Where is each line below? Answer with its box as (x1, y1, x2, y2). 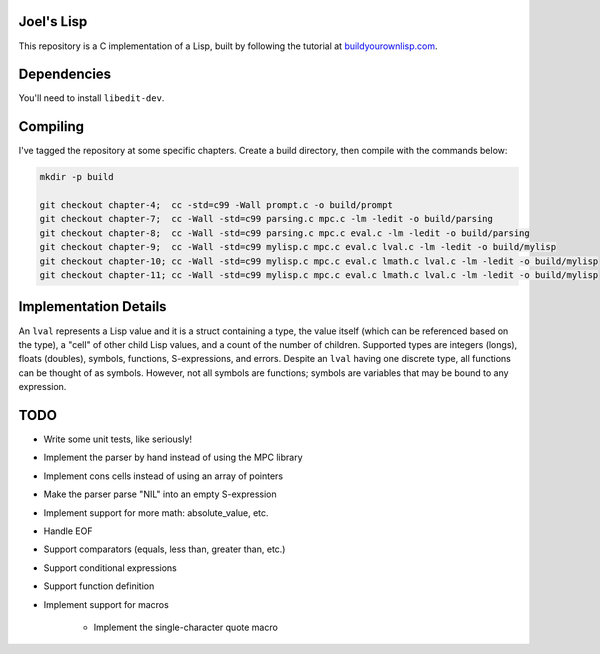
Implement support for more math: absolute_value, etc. (43, 506, 269, 519)
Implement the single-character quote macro (93, 621, 279, 633)
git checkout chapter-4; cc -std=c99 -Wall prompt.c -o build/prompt (39, 200, 394, 211)
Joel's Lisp (18, 13, 88, 30)
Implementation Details (18, 298, 167, 315)
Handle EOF (43, 525, 93, 537)
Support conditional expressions (43, 561, 177, 574)
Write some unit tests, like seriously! (43, 433, 193, 445)
